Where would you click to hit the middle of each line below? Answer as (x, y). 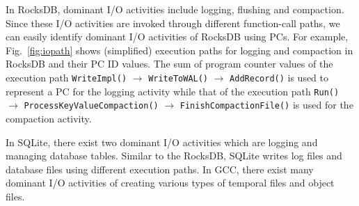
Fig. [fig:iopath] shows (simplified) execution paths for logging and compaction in (179, 50)
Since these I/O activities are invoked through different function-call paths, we (173, 23)
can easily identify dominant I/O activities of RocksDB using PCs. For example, (177, 37)
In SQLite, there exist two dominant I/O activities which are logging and (162, 142)
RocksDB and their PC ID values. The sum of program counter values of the (169, 64)
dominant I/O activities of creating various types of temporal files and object (170, 183)
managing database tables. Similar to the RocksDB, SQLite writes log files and (174, 156)
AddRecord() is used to (279, 77)
